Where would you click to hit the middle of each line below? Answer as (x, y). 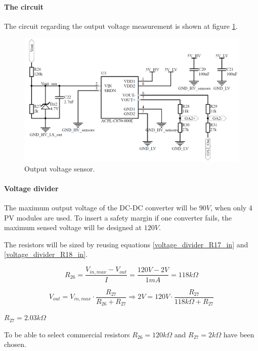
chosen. (15, 344)
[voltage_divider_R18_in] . (46, 254)
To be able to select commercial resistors (67, 334)
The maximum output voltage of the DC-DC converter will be (101, 208)
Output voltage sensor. (60, 168)
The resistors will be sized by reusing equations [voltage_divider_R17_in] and (126, 244)
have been (239, 334)
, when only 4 (231, 208)
